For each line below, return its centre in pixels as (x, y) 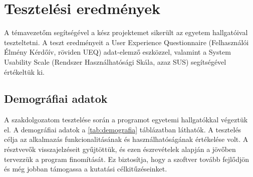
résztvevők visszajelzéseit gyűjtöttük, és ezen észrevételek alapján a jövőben (120, 149)
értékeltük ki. (24, 71)
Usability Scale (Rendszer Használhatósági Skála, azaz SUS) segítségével (115, 61)
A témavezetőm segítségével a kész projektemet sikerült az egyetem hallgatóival (126, 32)
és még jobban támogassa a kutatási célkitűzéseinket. (86, 169)
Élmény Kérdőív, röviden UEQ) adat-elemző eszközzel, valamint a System (117, 52)
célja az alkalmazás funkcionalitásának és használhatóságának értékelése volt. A (126, 139)
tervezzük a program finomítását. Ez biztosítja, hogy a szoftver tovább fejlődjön (127, 159)
